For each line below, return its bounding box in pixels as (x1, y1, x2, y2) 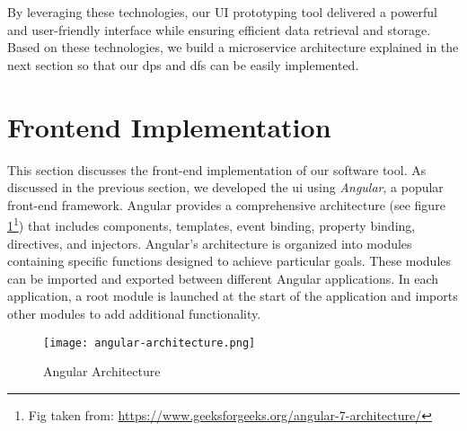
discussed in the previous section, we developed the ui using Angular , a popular (7, 178, 444, 197)
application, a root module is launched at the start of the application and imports (7, 286, 458, 305)
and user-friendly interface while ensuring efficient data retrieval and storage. (7, 20, 431, 39)
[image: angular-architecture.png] (43, 336, 256, 349)
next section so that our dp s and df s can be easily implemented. (7, 55, 359, 74)
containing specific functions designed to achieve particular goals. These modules (7, 251, 452, 270)
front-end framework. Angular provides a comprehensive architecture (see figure (7, 195, 445, 214)
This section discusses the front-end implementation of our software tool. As (7, 160, 427, 179)
